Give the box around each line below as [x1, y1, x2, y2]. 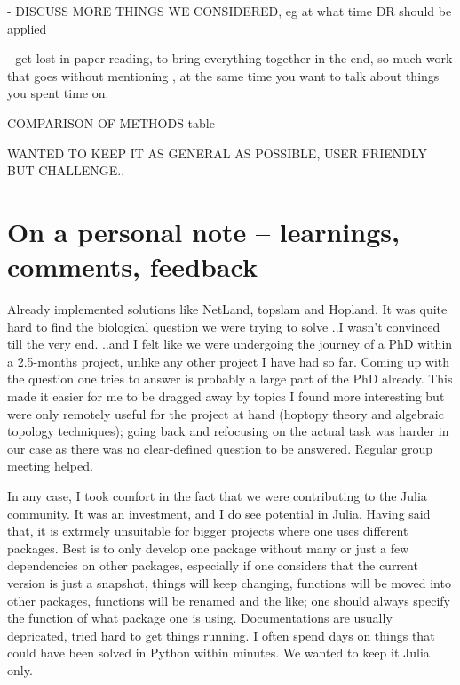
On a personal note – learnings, [7, 213, 400, 249]
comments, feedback [7, 248, 258, 285]
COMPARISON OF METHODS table [7, 113, 215, 132]
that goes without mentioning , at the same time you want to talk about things [7, 66, 440, 85]
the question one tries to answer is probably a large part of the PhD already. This [7, 369, 453, 388]
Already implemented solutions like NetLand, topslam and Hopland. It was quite [7, 300, 448, 318]
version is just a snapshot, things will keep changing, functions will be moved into [7, 573, 451, 592]
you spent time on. [7, 84, 109, 102]
